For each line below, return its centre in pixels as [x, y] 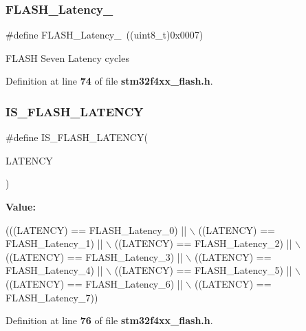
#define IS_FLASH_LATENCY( [77, 137]
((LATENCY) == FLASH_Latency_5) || [203, 270]
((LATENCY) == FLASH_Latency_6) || [94, 283]
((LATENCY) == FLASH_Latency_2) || [203, 243]
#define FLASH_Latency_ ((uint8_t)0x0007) [105, 35]
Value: [21, 206]
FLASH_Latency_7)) [52, 297]
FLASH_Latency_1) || [54, 243]
